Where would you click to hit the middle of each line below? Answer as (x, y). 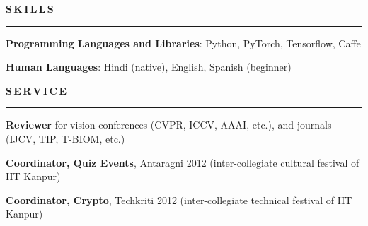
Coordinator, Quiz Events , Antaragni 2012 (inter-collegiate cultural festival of (183, 162)
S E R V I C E (36, 90)
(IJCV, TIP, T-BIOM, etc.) (65, 138)
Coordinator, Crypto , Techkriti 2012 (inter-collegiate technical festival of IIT (179, 200)
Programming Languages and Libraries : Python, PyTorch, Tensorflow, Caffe (183, 43)
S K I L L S (30, 8)
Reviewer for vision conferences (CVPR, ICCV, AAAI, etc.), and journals (169, 125)
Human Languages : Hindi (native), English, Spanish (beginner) (149, 67)
